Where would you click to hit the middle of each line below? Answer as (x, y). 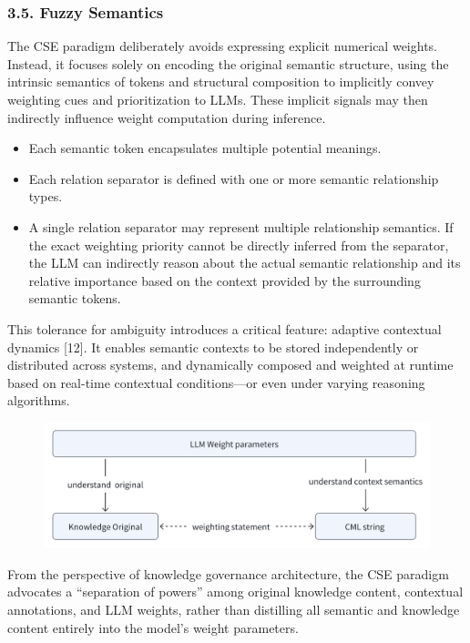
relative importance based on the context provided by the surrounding (225, 280)
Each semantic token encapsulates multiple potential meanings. (205, 148)
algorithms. (39, 400)
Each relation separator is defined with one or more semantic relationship (234, 178)
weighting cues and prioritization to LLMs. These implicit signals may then (218, 99)
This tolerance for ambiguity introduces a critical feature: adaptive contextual (225, 328)
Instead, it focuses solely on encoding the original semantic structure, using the (228, 63)
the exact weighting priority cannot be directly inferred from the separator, (239, 245)
